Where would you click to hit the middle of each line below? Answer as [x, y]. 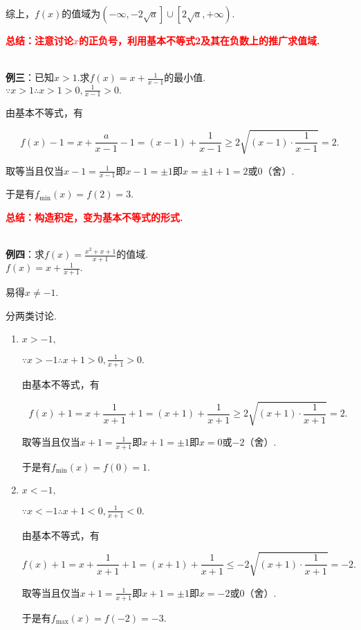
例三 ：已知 [30, 77]
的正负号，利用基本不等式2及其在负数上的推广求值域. [200, 40]
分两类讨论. [31, 315]
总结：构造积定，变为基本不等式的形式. [94, 217]
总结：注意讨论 [39, 40]
